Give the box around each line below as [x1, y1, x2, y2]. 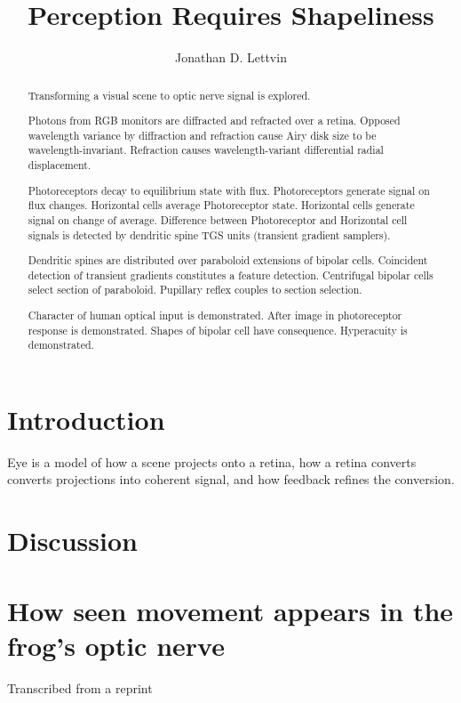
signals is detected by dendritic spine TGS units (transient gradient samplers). [28, 227, 391, 242]
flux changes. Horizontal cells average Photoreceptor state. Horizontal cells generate [28, 198, 415, 213]
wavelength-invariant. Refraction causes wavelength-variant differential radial [28, 142, 384, 158]
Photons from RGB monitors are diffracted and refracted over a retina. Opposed [28, 113, 401, 128]
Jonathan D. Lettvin [175, 48, 287, 67]
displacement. [28, 158, 91, 173]
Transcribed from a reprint [7, 678, 153, 697]
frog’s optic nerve [7, 626, 225, 663]
